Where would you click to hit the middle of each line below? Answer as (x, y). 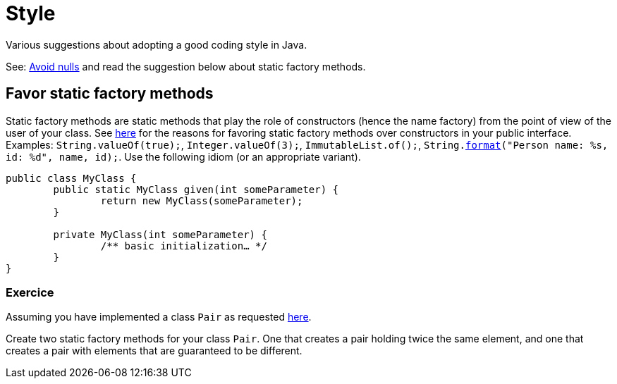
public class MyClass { (71, 178)
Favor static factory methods (110, 94)
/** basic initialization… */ (184, 246)
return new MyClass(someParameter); (202, 200)
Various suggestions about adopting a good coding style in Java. (157, 44)
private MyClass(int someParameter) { (160, 234)
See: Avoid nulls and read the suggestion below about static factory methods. (186, 66)
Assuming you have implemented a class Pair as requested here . (159, 317)
